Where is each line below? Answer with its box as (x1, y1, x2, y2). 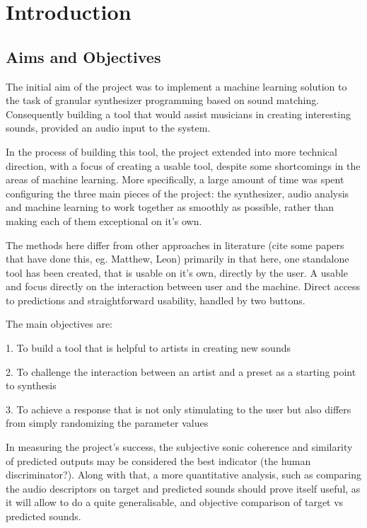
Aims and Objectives (6, 45, 161, 67)
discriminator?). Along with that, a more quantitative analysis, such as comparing (6, 467, 362, 482)
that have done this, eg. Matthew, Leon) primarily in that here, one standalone (6, 251, 349, 266)
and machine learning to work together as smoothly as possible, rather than (6, 200, 334, 214)
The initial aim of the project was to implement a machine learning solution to (6, 79, 347, 93)
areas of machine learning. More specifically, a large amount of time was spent (6, 172, 344, 187)
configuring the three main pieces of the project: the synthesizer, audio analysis (6, 185, 349, 200)
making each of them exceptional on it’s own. (6, 213, 202, 228)
